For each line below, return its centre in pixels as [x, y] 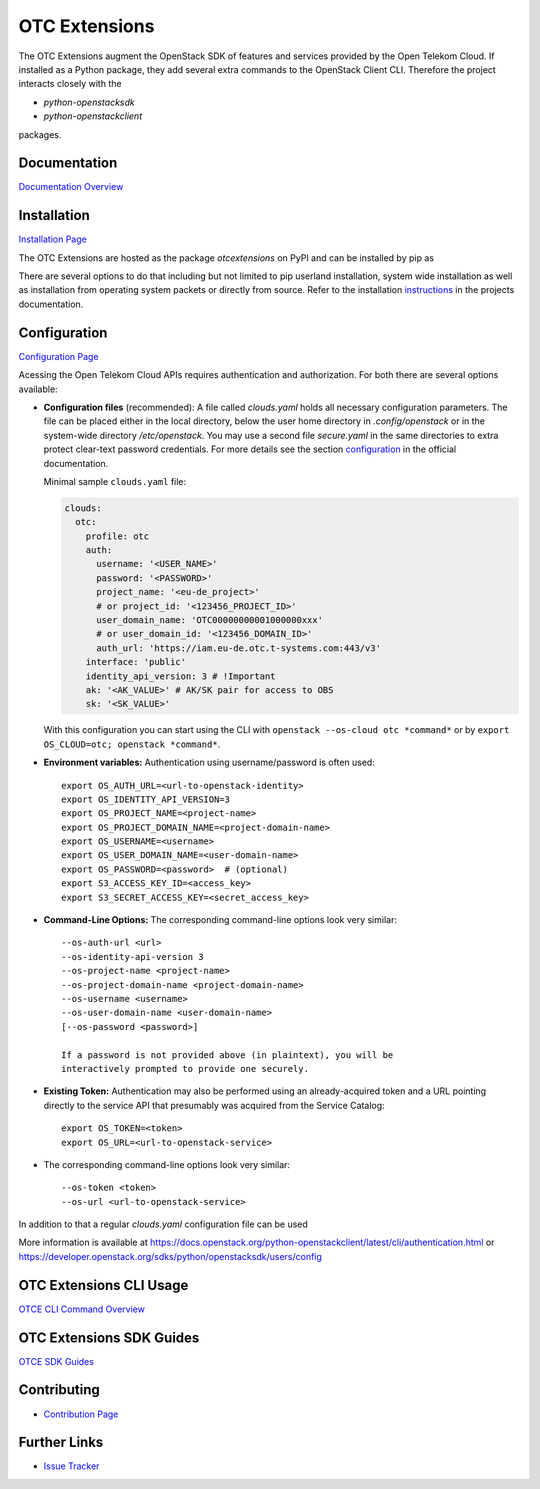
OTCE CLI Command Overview [81, 1309]
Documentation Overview [71, 187]
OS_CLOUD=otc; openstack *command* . [132, 744]
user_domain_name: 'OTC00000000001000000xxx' [210, 620]
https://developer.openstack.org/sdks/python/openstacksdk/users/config [170, 1256]
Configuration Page [58, 356]
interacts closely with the [70, 84]
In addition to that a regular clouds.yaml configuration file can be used [163, 1224]
